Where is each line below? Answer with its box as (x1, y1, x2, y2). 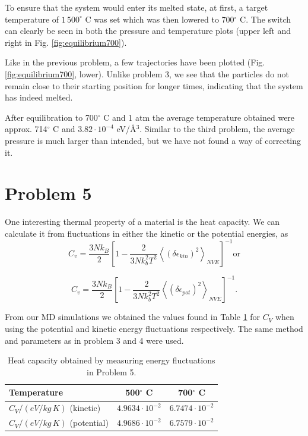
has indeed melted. (5, 91, 73, 103)
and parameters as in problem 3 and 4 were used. (5, 334, 184, 346)
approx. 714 (5, 123, 47, 135)
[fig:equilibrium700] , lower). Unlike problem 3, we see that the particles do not (5, 67, 290, 80)
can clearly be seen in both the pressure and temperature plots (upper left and (5, 24, 291, 37)
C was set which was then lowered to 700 (85, 12, 234, 25)
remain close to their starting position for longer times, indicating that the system (5, 79, 303, 92)
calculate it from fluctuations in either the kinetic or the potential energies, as (5, 227, 288, 239)
